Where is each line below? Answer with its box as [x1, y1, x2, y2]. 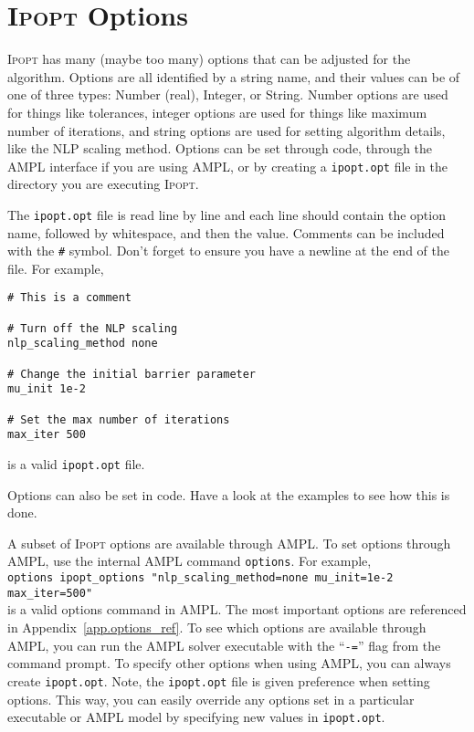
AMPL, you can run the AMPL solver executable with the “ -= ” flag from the [7, 635, 441, 654]
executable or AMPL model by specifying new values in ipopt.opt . [7, 707, 385, 727]
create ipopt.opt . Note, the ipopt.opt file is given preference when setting [7, 671, 430, 690]
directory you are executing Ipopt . [7, 174, 199, 193]
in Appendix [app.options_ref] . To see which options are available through [7, 618, 427, 636]
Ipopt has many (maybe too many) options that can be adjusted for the [7, 49, 411, 68]
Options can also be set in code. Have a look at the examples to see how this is [7, 485, 450, 504]
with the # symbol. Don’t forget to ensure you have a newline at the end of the [7, 241, 449, 260]
